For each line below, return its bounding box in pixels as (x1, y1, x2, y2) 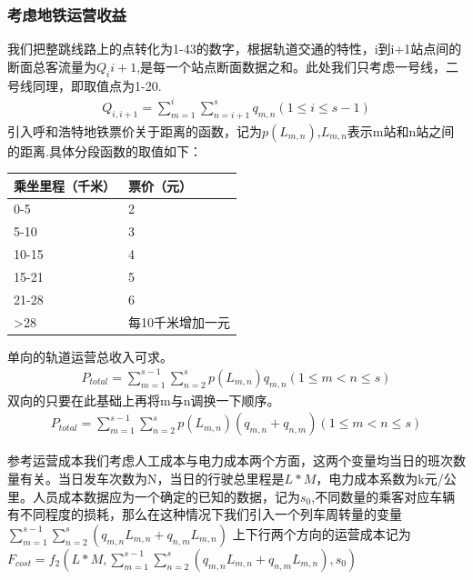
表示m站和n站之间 (347, 121, 455, 140)
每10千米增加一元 (128, 312, 230, 331)
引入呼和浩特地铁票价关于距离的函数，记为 (7, 121, 262, 140)
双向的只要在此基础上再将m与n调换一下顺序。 (7, 390, 280, 409)
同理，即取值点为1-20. (32, 75, 162, 95)
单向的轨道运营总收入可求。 (7, 346, 173, 365)
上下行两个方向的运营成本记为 (232, 524, 411, 543)
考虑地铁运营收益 (7, 3, 126, 25)
